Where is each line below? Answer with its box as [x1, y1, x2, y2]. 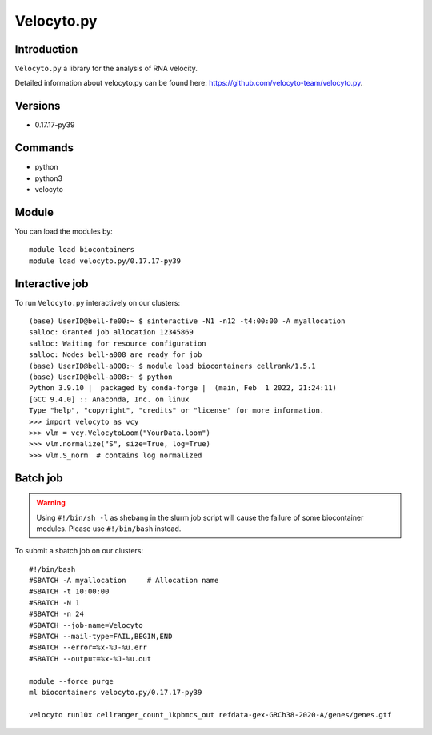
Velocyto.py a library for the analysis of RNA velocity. [14, 64, 198, 74]
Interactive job [14, 277, 89, 290]
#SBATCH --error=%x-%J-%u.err [29, 643, 148, 652]
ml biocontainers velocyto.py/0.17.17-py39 [29, 688, 202, 697]
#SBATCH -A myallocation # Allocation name [29, 576, 219, 585]
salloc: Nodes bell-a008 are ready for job [29, 350, 202, 359]
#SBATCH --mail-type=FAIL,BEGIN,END [29, 632, 173, 641]
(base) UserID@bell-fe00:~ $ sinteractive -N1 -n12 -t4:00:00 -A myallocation [29, 317, 346, 326]
